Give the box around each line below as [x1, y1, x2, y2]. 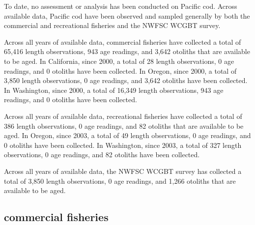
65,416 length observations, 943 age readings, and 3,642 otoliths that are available [4, 46, 250, 56]
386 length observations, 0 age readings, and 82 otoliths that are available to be [4, 120, 244, 131]
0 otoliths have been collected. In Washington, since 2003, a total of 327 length [4, 140, 242, 150]
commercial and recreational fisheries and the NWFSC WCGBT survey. [4, 20, 221, 30]
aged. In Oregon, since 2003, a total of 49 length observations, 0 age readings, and [4, 130, 251, 141]
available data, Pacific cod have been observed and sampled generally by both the [4, 10, 250, 21]
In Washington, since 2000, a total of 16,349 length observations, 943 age [4, 84, 224, 95]
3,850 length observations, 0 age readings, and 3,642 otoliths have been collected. [4, 75, 248, 85]
